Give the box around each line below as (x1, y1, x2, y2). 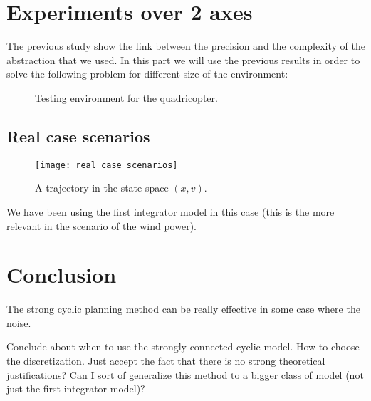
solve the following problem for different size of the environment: (6, 66, 288, 81)
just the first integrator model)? (6, 381, 145, 396)
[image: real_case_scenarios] (35, 160, 178, 170)
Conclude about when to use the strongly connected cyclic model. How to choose (6, 339, 360, 354)
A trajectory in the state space (35, 180, 169, 195)
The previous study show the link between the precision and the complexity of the (6, 38, 365, 53)
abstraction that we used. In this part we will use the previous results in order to (6, 52, 360, 67)
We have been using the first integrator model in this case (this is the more (6, 204, 335, 219)
